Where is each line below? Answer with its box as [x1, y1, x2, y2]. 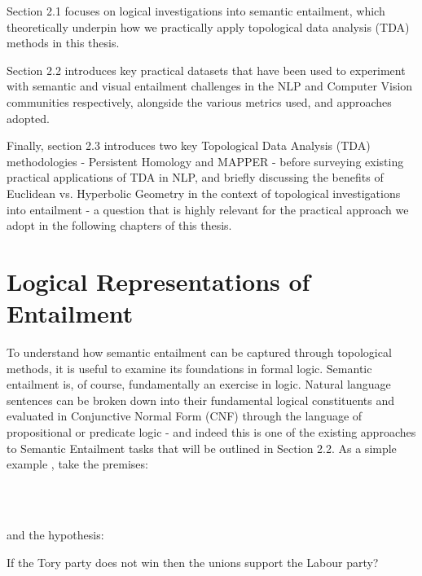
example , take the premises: [7, 455, 148, 473]
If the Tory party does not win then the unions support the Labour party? [7, 553, 379, 570]
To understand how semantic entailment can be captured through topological [7, 344, 392, 361]
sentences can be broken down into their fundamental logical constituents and [7, 391, 394, 408]
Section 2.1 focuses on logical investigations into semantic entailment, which [7, 2, 385, 19]
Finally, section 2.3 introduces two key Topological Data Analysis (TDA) [7, 137, 371, 154]
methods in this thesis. [7, 34, 120, 51]
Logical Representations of [7, 264, 310, 297]
